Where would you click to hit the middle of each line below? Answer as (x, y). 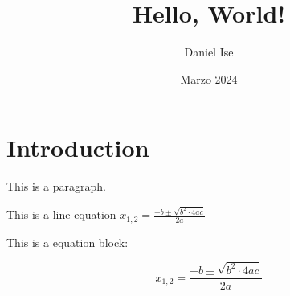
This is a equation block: (67, 242)
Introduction (78, 148)
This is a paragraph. (56, 186)
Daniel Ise (209, 52)
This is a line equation (61, 214)
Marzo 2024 (209, 78)
